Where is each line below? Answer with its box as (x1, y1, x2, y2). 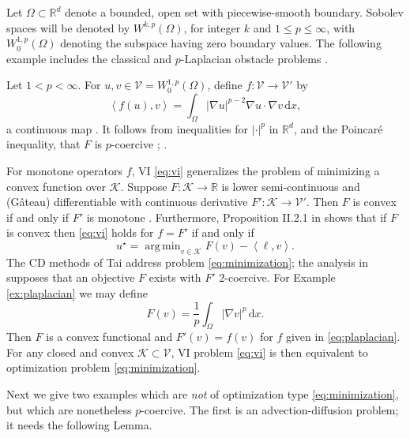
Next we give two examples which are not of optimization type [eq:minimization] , (6, 386, 399, 402)
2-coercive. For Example (219, 269, 336, 286)
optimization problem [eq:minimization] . (6, 359, 201, 376)
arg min (145, 240, 181, 252)
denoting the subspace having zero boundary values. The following (60, 35, 382, 51)
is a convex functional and (46, 328, 173, 345)
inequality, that (6, 136, 81, 152)
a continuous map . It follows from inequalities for (6, 120, 248, 137)
